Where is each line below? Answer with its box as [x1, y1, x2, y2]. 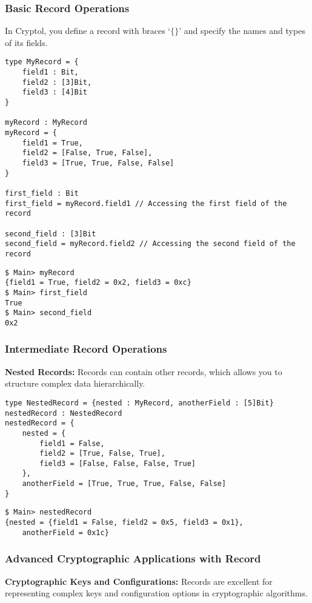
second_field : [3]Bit [5, 229, 96, 238]
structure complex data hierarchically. [5, 377, 145, 390]
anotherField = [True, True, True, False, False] [22, 479, 227, 488]
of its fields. [5, 36, 48, 48]
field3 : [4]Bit [22, 88, 88, 97]
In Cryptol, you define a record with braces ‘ [5, 24, 171, 37]
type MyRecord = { [5, 58, 79, 67]
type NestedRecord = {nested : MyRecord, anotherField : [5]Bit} [5, 398, 274, 407]
